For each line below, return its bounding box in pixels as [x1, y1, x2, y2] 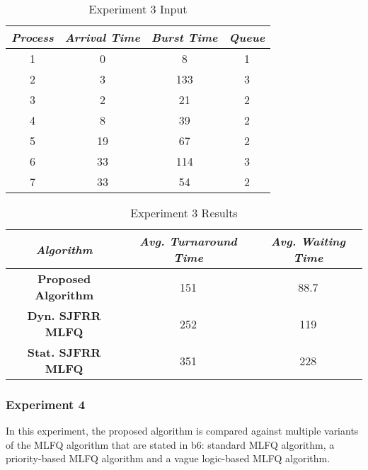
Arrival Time [64, 29, 140, 45]
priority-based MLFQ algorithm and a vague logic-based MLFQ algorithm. [6, 451, 330, 466]
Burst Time [151, 29, 218, 45]
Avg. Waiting [270, 233, 346, 249]
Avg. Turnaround [139, 233, 237, 249]
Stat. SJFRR [27, 344, 101, 360]
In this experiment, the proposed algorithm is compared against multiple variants [6, 423, 359, 438]
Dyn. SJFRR [27, 307, 101, 323]
